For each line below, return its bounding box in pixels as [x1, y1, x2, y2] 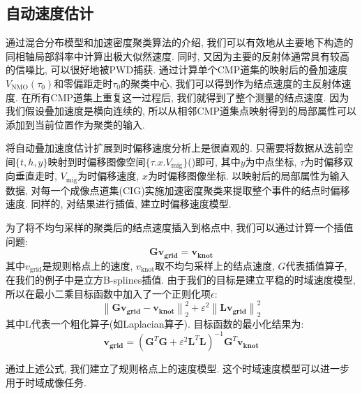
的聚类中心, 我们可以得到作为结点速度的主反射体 [121, 75, 342, 90]
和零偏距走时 [54, 75, 113, 90]
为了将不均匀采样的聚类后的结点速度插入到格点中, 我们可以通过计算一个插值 [6, 220, 354, 235]
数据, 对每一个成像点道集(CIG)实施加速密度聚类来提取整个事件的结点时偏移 [6, 182, 350, 197]
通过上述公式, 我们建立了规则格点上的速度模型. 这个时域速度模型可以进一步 [6, 361, 350, 376]
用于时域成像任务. [6, 374, 86, 389]
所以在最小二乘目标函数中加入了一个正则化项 [6, 286, 211, 300]
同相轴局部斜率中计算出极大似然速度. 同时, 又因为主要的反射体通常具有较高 [6, 48, 350, 63]
